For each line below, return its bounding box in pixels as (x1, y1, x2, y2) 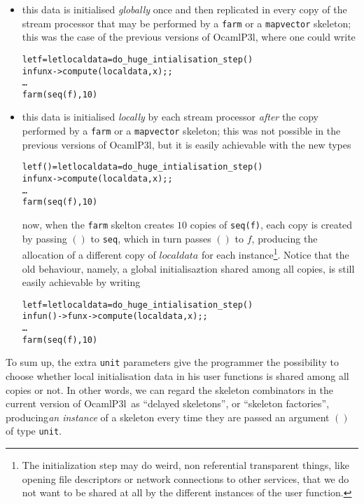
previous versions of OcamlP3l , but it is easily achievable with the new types (22, 137, 351, 151)
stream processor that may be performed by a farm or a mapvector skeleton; (22, 15, 351, 30)
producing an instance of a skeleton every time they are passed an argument (6, 409, 330, 424)
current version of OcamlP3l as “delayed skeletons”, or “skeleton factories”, (6, 396, 330, 411)
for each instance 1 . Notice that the (201, 245, 349, 261)
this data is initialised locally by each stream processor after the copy (22, 109, 319, 124)
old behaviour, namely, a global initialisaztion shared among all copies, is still (22, 261, 355, 275)
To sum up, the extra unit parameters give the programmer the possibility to (6, 355, 339, 369)
